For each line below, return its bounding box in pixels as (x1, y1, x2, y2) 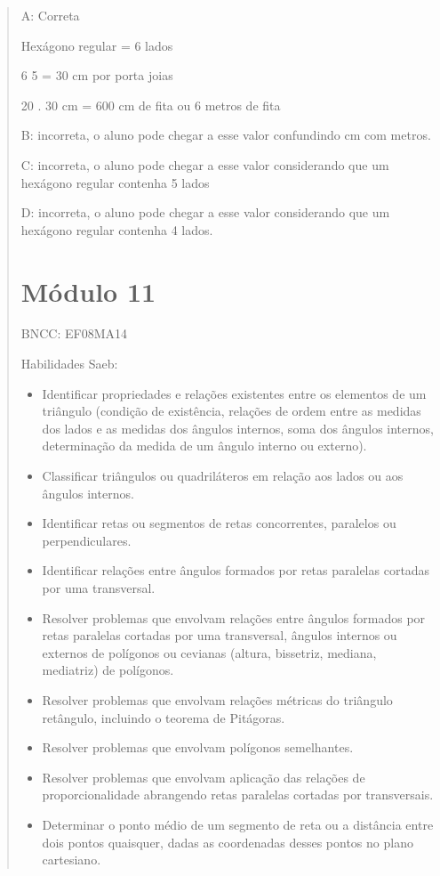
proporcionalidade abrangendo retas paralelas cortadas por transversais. (42, 785, 434, 804)
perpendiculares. (42, 531, 132, 549)
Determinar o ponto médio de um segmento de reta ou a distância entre (42, 815, 434, 833)
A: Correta (20, 6, 80, 24)
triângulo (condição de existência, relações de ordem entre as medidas (42, 401, 421, 420)
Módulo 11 (20, 272, 156, 309)
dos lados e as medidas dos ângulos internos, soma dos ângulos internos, (42, 418, 434, 437)
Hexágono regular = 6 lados (20, 36, 173, 54)
